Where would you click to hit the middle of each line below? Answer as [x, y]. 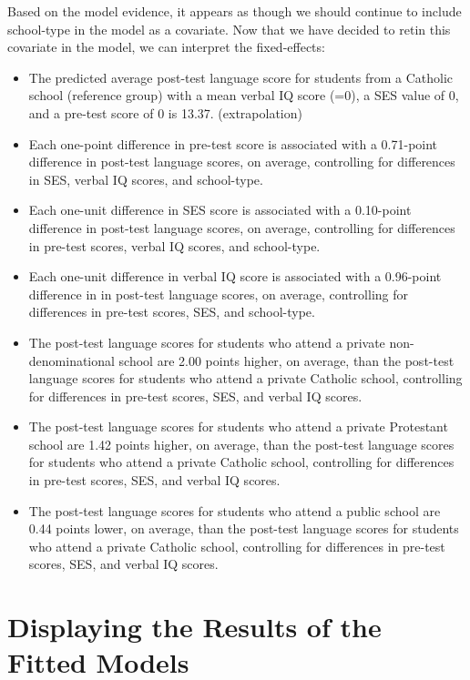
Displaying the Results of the [194, 627]
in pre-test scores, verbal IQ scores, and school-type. [174, 245]
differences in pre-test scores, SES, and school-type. [172, 312]
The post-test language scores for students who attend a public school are [235, 510]
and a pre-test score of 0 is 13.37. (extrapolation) [165, 112]
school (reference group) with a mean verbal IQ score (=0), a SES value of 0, [244, 95]
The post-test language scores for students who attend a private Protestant [238, 426]
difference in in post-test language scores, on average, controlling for [219, 294]
